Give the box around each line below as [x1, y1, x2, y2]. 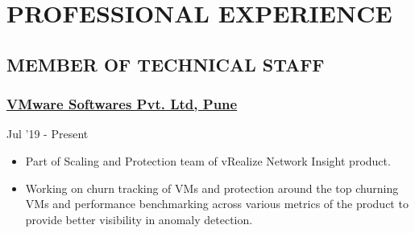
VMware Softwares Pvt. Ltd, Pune [6, 94, 238, 114]
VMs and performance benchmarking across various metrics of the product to [25, 195, 409, 212]
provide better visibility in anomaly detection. [25, 211, 253, 227]
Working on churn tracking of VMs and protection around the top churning [25, 179, 399, 196]
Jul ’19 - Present [6, 125, 89, 142]
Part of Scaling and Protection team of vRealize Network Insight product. [25, 152, 391, 169]
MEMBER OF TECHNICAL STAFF [6, 51, 325, 76]
